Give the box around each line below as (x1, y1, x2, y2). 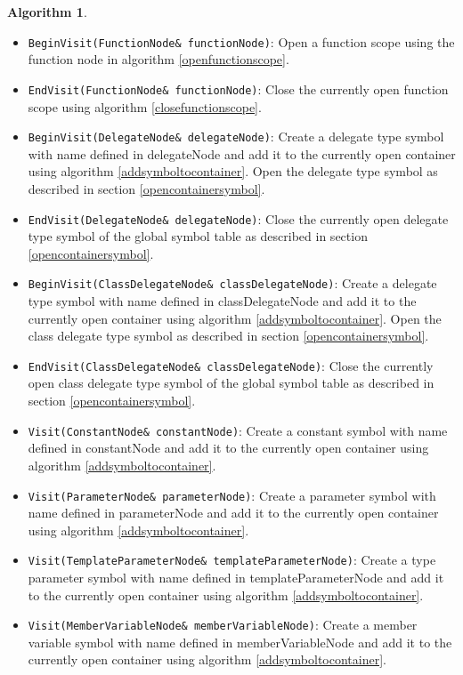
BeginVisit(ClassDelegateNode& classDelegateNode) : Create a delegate (28, 274, 437, 293)
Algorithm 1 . (7, 3, 87, 20)
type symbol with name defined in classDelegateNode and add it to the (28, 292, 417, 310)
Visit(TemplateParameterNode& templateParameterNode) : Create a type (28, 550, 436, 569)
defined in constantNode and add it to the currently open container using (28, 438, 429, 457)
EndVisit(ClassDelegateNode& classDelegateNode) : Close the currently (28, 356, 434, 374)
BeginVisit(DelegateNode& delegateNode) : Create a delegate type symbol (28, 127, 444, 146)
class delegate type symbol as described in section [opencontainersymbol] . (28, 326, 429, 345)
